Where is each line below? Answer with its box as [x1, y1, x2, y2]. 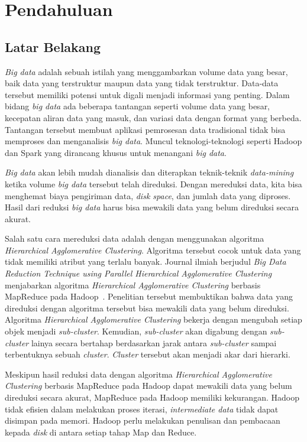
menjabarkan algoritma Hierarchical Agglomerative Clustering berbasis [5, 278, 261, 291]
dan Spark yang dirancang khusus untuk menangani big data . [5, 146, 227, 158]
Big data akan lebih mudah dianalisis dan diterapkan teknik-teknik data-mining [5, 166, 294, 178]
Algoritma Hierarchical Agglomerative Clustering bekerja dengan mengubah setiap [5, 313, 302, 326]
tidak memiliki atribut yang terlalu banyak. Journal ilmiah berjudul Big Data [5, 255, 286, 268]
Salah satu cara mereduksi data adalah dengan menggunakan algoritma [5, 232, 264, 245]
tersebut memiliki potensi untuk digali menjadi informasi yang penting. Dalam [5, 88, 290, 100]
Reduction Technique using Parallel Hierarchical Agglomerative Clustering [5, 267, 272, 279]
